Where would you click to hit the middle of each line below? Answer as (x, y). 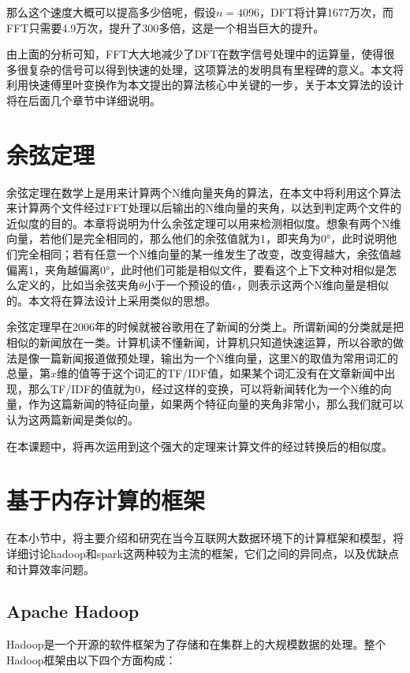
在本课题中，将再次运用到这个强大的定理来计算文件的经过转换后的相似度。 (199, 446)
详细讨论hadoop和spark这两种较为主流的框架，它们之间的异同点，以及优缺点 (203, 553)
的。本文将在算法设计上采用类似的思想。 (111, 300)
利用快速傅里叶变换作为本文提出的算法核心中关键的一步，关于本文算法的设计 (205, 85)
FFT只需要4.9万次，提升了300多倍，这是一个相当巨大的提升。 (166, 27)
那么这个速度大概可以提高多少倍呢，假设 (111, 12)
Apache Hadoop (73, 611)
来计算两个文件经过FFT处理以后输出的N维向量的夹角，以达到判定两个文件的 (204, 208)
